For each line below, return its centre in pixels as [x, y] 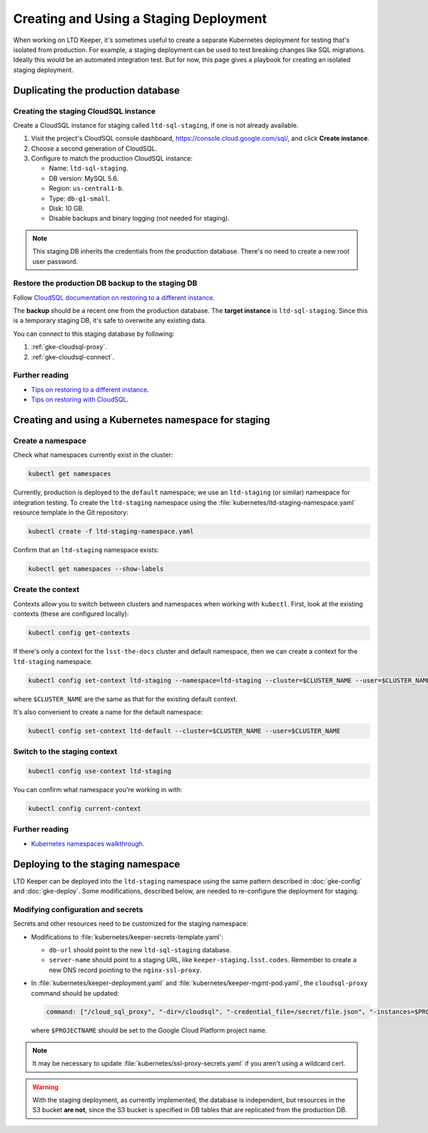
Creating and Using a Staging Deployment [140, 19]
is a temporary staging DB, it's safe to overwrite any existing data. [110, 321]
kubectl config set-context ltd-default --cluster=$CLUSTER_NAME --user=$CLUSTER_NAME [184, 731]
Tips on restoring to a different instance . [90, 389]
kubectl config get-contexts [79, 633]
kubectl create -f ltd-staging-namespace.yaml [111, 531]
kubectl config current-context [85, 808]
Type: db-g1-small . [80, 198]
